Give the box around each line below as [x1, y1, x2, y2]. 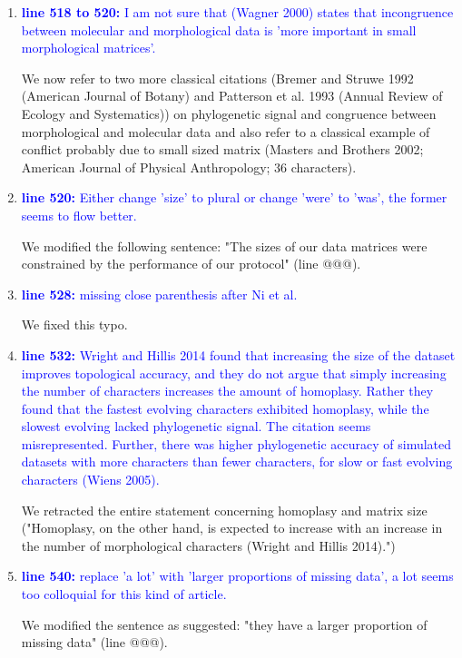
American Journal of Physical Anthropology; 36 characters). [21, 157, 357, 176]
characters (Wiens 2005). [21, 470, 160, 489]
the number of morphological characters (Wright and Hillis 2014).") [21, 535, 396, 555]
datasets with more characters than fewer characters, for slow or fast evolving [21, 452, 453, 471]
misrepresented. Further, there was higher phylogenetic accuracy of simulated [21, 434, 452, 453]
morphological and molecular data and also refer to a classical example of [21, 122, 430, 141]
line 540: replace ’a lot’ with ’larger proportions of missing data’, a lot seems [21, 566, 454, 585]
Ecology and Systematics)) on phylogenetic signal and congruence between [21, 103, 437, 123]
